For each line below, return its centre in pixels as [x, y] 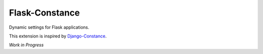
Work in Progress [26, 45]
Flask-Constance [44, 13]
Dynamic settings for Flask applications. [49, 27]
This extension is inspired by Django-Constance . [58, 36]
